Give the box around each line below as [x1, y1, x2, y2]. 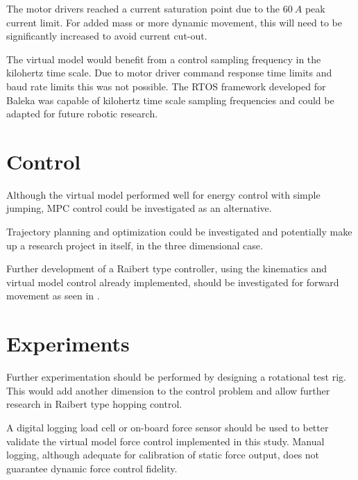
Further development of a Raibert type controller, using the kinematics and [6, 261, 327, 276]
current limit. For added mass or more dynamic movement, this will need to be [6, 15, 342, 29]
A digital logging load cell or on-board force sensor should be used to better [6, 420, 329, 434]
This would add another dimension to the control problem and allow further [6, 383, 330, 397]
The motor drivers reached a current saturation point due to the [6, 1, 280, 15]
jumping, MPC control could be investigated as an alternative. [6, 201, 272, 215]
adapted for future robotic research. [6, 106, 158, 121]
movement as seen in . [6, 288, 100, 303]
